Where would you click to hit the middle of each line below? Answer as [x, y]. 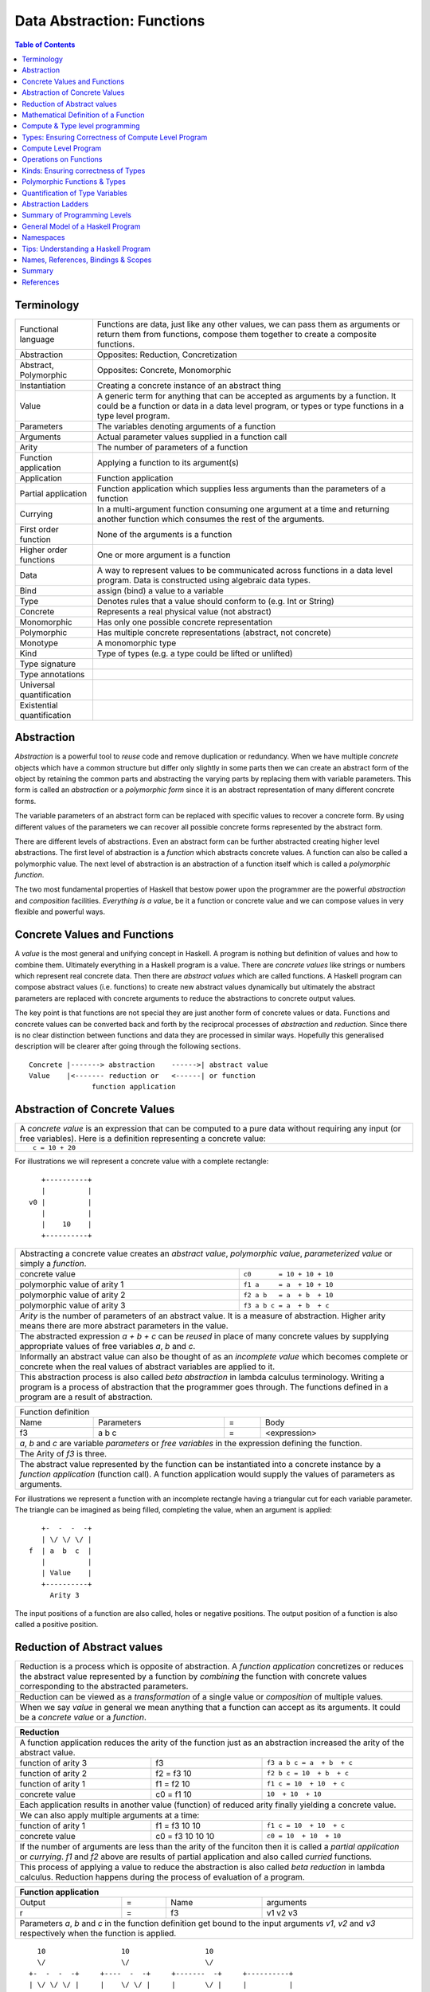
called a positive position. [57, 1624]
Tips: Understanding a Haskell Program [86, 249]
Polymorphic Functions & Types [74, 182]
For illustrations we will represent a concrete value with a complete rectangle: [142, 1161]
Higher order [43, 550]
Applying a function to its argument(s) [168, 462]
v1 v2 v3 [282, 1912]
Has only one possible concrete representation [185, 622]
